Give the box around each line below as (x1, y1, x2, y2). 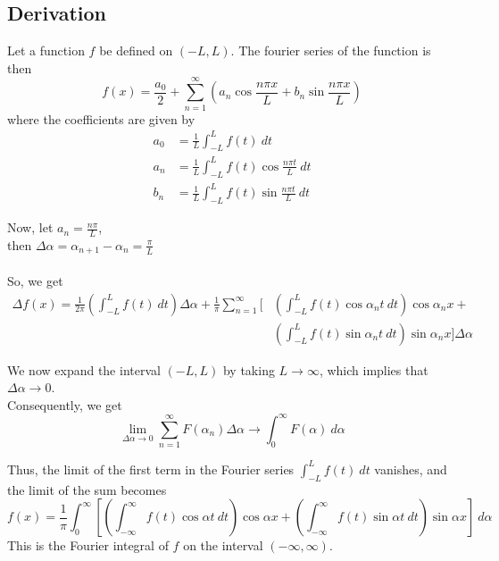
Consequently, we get (7, 395, 122, 414)
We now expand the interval (7, 360, 161, 379)
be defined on (99, 41, 173, 60)
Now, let (7, 218, 54, 237)
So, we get (7, 271, 63, 289)
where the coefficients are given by (7, 109, 195, 128)
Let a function (7, 41, 85, 60)
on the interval (183, 536, 263, 555)
